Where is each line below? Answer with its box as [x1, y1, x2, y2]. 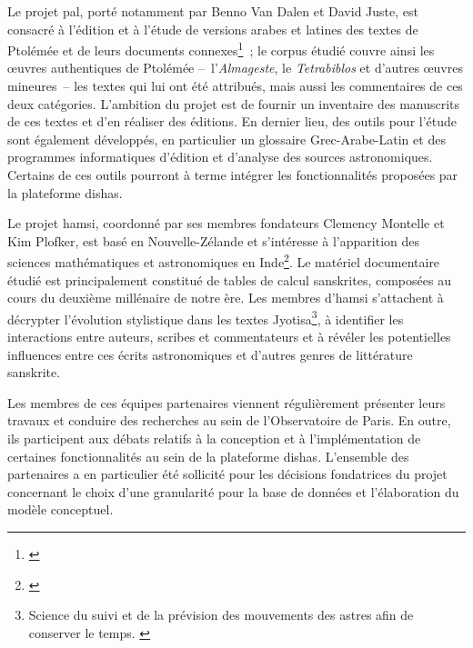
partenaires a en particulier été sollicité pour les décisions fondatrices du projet [7, 464, 448, 484]
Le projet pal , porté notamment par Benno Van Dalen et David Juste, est [7, 2, 418, 20]
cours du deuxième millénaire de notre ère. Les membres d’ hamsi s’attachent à [7, 288, 444, 307]
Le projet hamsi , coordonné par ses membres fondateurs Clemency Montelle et [7, 214, 445, 233]
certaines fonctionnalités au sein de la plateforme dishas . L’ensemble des [7, 446, 409, 465]
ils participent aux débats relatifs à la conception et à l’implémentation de [7, 429, 421, 448]
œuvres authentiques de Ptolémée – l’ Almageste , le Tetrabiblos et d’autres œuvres [7, 58, 463, 77]
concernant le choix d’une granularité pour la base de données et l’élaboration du [7, 482, 459, 501]
